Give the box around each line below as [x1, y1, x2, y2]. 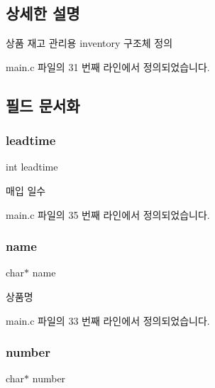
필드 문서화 [6, 94, 80, 116]
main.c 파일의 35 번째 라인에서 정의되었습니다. [6, 207, 210, 222]
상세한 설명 [6, 2, 80, 24]
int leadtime [6, 159, 58, 174]
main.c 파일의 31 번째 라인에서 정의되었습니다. [6, 59, 210, 74]
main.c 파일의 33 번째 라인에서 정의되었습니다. [6, 313, 210, 328]
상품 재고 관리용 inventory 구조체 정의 [6, 36, 173, 50]
